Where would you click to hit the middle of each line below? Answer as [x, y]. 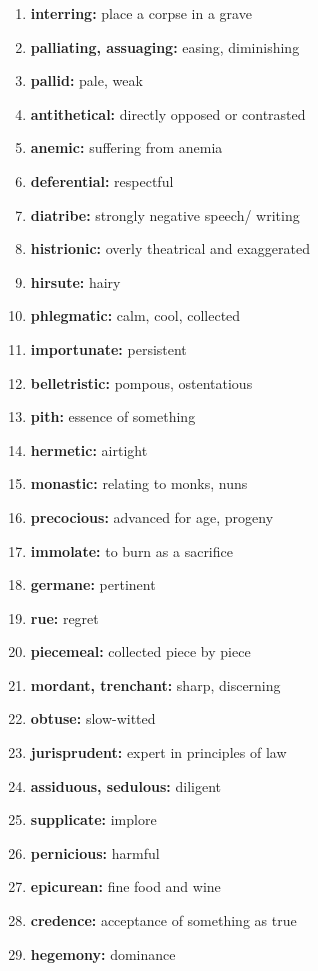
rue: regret [64, 617]
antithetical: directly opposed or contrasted [168, 113]
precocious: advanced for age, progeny [152, 516]
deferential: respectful [102, 180]
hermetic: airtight [89, 449]
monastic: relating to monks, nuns [139, 483]
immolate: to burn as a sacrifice [131, 550]
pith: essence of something [113, 416]
